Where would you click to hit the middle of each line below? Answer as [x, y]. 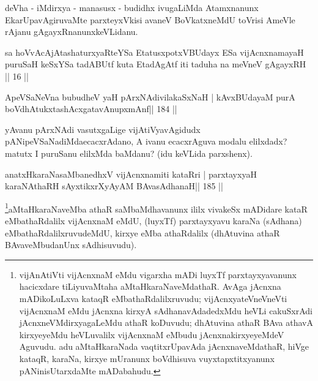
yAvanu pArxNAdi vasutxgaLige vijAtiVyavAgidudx [103, 129]
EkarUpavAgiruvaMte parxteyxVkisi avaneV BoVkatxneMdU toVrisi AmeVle [150, 19]
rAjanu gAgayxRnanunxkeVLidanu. [72, 32]
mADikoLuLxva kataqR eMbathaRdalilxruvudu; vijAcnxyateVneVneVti [153, 298]
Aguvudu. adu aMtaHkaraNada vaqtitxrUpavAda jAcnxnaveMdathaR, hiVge [164, 346]
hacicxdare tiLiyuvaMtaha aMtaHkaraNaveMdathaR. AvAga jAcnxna [150, 286]
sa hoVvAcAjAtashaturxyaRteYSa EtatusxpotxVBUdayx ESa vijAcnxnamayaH [154, 52]
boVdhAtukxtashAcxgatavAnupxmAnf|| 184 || [91, 109]
